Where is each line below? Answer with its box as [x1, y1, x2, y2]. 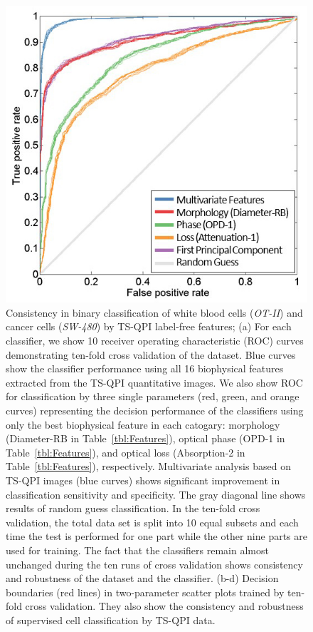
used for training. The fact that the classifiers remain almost [6, 542, 269, 557]
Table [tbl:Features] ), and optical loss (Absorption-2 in [6, 444, 245, 459]
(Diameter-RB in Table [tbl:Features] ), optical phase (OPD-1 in [6, 431, 285, 446]
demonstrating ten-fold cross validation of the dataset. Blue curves [6, 347, 296, 362]
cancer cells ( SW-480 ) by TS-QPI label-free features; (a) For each [6, 319, 292, 334]
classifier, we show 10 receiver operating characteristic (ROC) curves [6, 333, 304, 348]
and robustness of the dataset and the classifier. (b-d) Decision [6, 571, 279, 586]
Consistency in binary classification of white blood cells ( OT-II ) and [6, 305, 303, 320]
